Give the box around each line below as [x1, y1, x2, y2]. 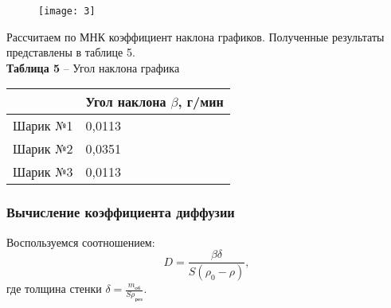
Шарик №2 [13, 139, 73, 158]
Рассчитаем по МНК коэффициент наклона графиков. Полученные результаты [6, 28, 385, 45]
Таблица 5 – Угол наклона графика [6, 59, 180, 76]
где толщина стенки [6, 280, 102, 297]
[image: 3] [38, 6, 96, 17]
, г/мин [178, 92, 224, 111]
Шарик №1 [13, 116, 73, 135]
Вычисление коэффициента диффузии [6, 202, 235, 222]
